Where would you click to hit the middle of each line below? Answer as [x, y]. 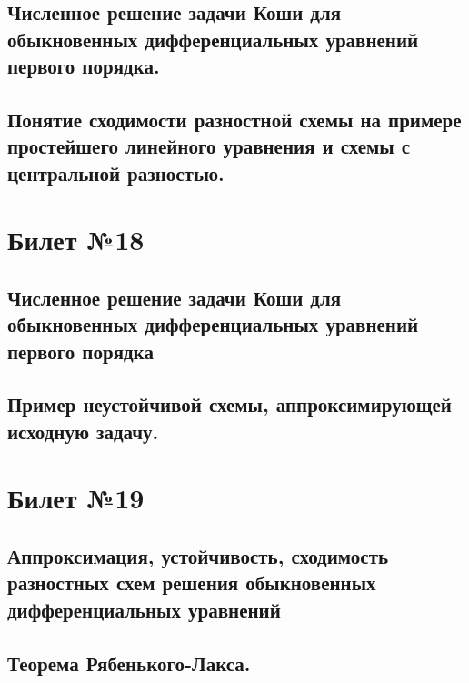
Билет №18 [76, 240]
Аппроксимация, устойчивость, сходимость [198, 556]
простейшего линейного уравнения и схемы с [209, 146]
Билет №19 [76, 498]
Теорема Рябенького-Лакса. [129, 663]
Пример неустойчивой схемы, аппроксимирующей [230, 404]
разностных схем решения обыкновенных [192, 583]
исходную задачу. [83, 431]
